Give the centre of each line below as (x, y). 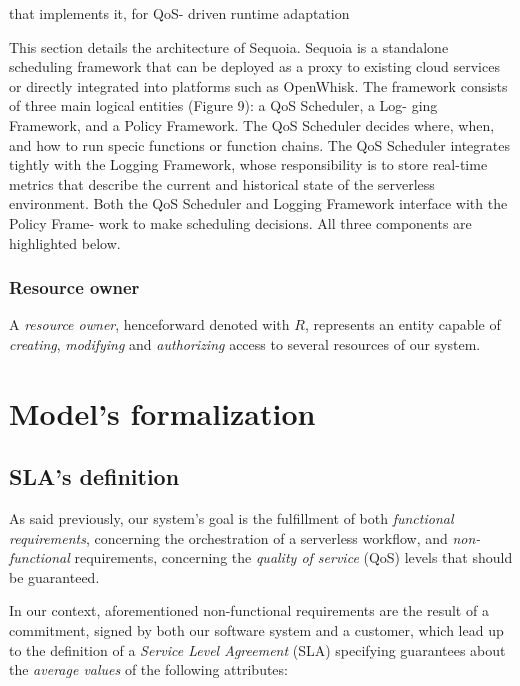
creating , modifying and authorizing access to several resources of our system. (245, 343)
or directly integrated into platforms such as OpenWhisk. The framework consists (258, 85)
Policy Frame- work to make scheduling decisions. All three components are (240, 222)
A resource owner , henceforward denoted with (149, 324)
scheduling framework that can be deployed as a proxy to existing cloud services (254, 66)
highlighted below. (65, 242)
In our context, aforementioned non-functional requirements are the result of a (249, 610)
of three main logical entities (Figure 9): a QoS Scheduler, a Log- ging (223, 105)
